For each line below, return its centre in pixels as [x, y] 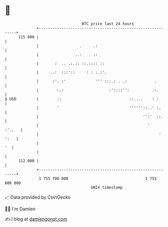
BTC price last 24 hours [108, 24]
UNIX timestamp [107, 187]
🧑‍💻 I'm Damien [20, 209]
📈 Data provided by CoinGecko [38, 197]
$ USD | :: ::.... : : [82, 99]
